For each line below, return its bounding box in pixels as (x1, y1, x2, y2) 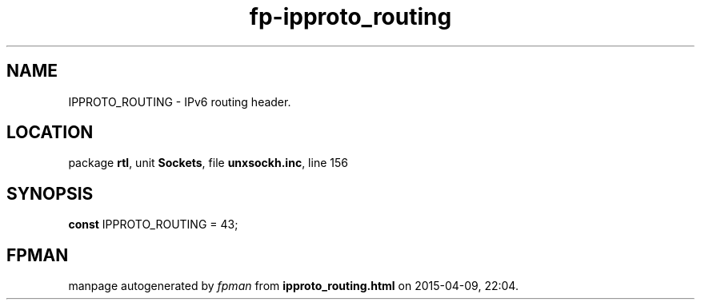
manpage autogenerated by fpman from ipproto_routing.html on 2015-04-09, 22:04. (68, 279, 519, 293)
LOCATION (6, 122, 94, 143)
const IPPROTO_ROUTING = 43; (68, 217, 238, 232)
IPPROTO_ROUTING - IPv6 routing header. (68, 94, 291, 109)
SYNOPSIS (6, 183, 94, 204)
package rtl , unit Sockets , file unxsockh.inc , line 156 (68, 156, 348, 170)
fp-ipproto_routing (249, 3, 452, 30)
